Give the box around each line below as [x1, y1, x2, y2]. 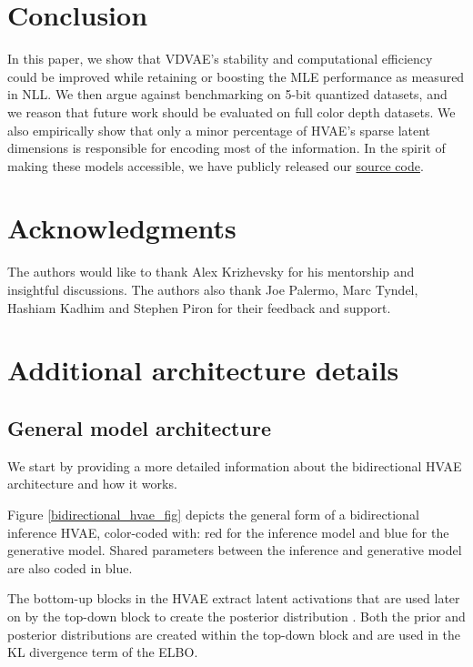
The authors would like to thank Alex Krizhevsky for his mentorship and [7, 262, 415, 281]
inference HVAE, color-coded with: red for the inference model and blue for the [7, 522, 449, 541]
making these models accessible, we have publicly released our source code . [7, 156, 424, 175]
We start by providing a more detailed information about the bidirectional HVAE [7, 456, 462, 475]
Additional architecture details [7, 351, 399, 389]
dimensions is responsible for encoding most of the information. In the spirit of [7, 138, 446, 157]
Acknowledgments [7, 209, 236, 247]
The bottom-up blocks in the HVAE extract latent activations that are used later [7, 589, 460, 608]
